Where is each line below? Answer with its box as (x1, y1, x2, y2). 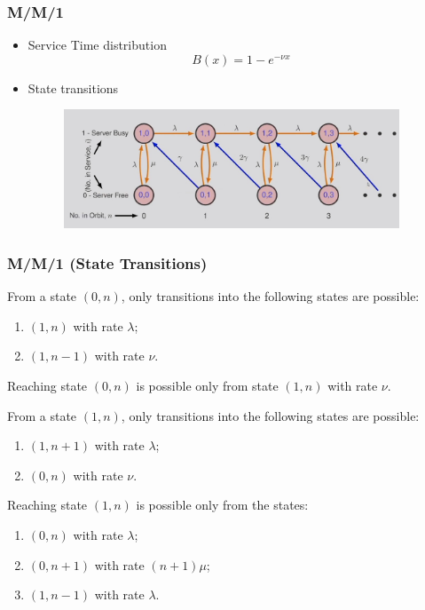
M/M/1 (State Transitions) (7, 251, 208, 273)
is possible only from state (136, 376, 279, 394)
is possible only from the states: (136, 495, 309, 514)
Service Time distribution (28, 36, 167, 54)
